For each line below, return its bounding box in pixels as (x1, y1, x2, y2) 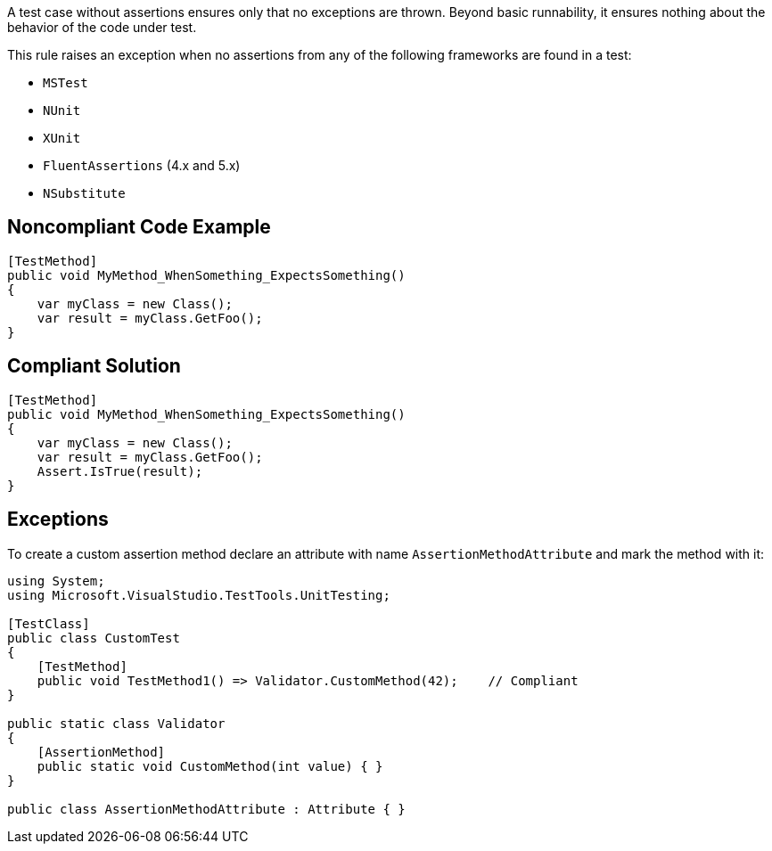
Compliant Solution (7, 355, 181, 378)
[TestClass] (7, 616, 90, 631)
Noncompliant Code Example (7, 216, 271, 239)
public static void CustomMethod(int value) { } (37, 758, 383, 773)
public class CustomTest (7, 630, 180, 645)
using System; (7, 573, 105, 588)
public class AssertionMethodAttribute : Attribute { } (7, 801, 406, 816)
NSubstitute (43, 186, 126, 200)
